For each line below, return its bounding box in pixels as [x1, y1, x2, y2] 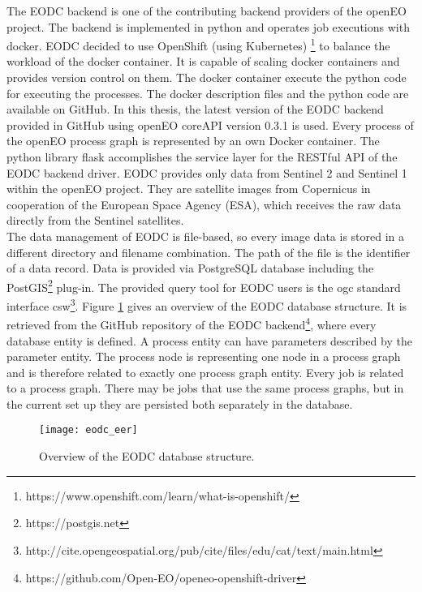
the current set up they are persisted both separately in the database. [6, 395, 353, 412]
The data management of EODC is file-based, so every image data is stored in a [6, 227, 405, 244]
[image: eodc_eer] [39, 424, 138, 436]
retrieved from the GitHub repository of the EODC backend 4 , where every [6, 314, 377, 332]
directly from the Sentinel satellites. [6, 212, 184, 229]
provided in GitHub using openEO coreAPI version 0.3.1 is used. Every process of [6, 116, 414, 133]
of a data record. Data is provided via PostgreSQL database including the [6, 260, 374, 277]
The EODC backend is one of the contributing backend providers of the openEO [6, 2, 407, 19]
